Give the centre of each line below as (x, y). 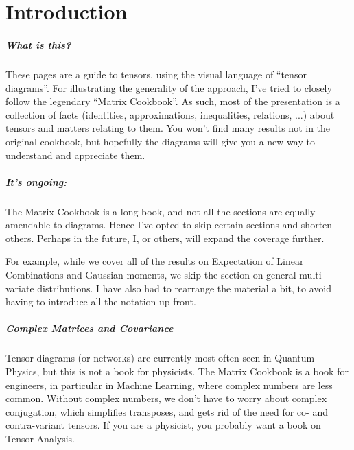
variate (20, 288)
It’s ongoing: (36, 181)
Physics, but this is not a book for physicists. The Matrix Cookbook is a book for (177, 371)
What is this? (38, 44)
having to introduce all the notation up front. (101, 301)
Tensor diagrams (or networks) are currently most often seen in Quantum (160, 358)
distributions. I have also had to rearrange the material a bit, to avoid (184, 288)
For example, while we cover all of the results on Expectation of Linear (155, 261)
